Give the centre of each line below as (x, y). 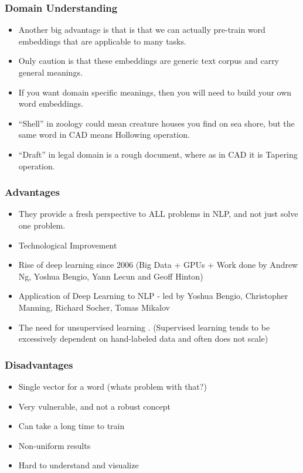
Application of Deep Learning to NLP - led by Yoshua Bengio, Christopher (153, 296)
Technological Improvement (68, 245)
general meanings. (50, 72)
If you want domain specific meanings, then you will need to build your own (155, 92)
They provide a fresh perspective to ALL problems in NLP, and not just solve (158, 214)
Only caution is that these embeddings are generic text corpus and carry (149, 61)
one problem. (42, 225)
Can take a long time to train (72, 426)
